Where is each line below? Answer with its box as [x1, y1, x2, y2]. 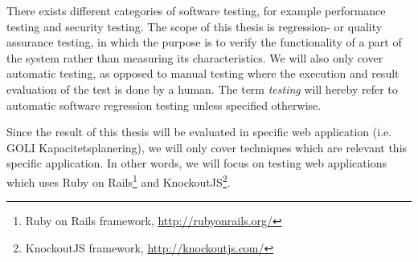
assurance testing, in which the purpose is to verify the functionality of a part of [6, 34, 402, 50]
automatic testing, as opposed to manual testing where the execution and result [6, 65, 400, 82]
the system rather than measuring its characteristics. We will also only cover [6, 49, 383, 66]
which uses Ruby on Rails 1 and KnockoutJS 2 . [6, 171, 231, 190]
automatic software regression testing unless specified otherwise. [6, 96, 322, 113]
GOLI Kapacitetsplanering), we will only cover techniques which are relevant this [6, 139, 408, 155]
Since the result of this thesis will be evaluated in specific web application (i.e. [6, 123, 392, 140]
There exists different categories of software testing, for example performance [6, 2, 386, 18]
